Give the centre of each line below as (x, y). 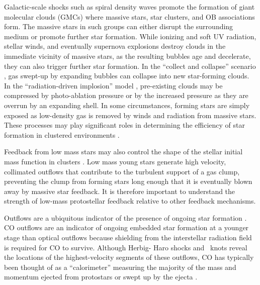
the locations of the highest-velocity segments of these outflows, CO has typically (129, 257)
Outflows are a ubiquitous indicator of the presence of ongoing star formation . (125, 217)
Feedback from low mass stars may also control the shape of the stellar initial (123, 152)
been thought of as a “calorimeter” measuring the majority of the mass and (120, 267)
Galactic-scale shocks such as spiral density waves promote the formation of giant (129, 7)
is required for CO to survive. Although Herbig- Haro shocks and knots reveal (126, 247)
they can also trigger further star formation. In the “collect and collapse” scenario (130, 66)
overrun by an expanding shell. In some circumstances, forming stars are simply (127, 105)
